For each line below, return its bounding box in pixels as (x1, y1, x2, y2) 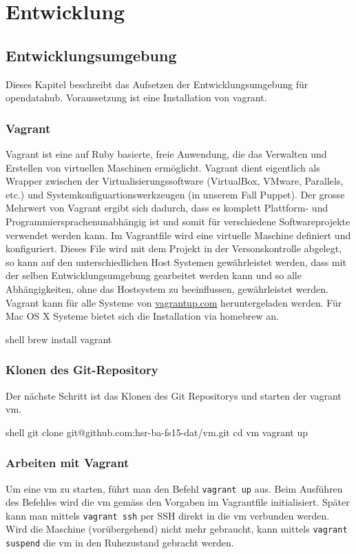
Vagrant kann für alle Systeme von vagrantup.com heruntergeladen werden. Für (6, 295, 342, 309)
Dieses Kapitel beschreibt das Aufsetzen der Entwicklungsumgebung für (6, 76, 308, 91)
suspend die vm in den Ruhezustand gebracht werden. (6, 535, 234, 550)
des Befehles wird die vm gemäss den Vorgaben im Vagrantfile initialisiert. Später (6, 495, 350, 509)
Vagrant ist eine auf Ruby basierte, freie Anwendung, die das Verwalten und (6, 146, 327, 161)
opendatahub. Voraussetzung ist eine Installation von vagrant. (6, 90, 267, 105)
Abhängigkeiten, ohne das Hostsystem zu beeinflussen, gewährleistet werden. (6, 281, 328, 296)
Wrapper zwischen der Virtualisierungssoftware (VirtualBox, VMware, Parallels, (6, 174, 344, 188)
